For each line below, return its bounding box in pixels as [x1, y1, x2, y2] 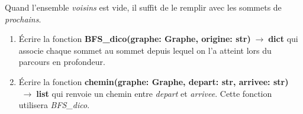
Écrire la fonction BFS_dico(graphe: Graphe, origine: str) [18, 32, 251, 45]
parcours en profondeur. [18, 56, 105, 68]
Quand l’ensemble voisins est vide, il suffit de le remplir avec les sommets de [5, 1, 282, 13]
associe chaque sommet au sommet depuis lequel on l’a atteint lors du [18, 44, 272, 56]
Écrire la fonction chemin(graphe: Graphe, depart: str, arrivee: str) [18, 75, 289, 87]
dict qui [268, 32, 298, 45]
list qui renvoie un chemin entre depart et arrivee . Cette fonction [36, 87, 272, 99]
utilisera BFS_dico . [18, 99, 90, 111]
